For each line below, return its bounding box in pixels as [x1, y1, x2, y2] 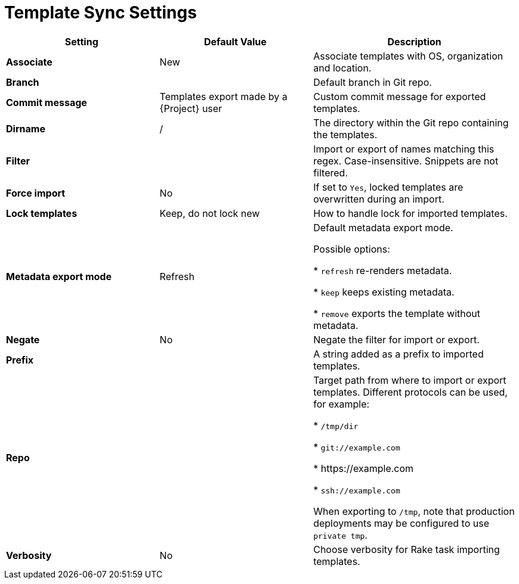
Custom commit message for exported [313, 90, 486, 102]
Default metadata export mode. [313, 221, 453, 234]
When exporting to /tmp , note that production [313, 505, 515, 517]
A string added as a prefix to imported [313, 347, 484, 360]
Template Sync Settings [4, 2, 197, 23]
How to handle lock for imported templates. [313, 207, 508, 219]
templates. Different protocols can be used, [313, 386, 508, 398]
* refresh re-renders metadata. [313, 264, 452, 277]
